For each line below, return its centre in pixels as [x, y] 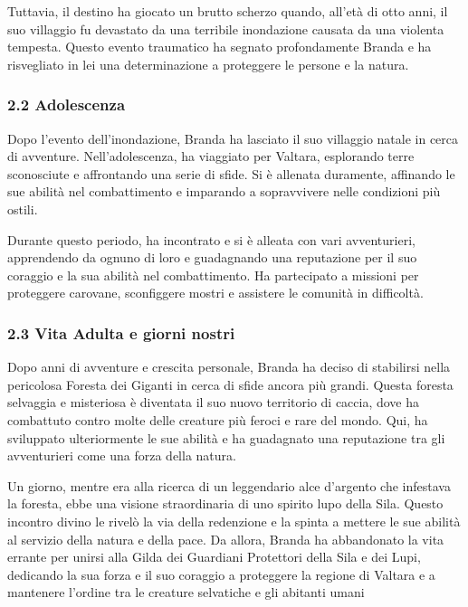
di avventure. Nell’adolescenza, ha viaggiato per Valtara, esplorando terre [211, 156]
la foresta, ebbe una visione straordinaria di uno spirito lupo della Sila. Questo [225, 503]
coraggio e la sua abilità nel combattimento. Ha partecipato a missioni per [213, 275]
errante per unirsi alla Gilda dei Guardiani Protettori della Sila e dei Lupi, [214, 557]
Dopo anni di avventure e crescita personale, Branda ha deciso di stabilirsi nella [229, 367]
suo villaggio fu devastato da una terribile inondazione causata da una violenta [226, 28]
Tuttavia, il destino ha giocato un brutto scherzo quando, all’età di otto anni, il [228, 11]
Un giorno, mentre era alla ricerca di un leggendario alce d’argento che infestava [229, 485]
